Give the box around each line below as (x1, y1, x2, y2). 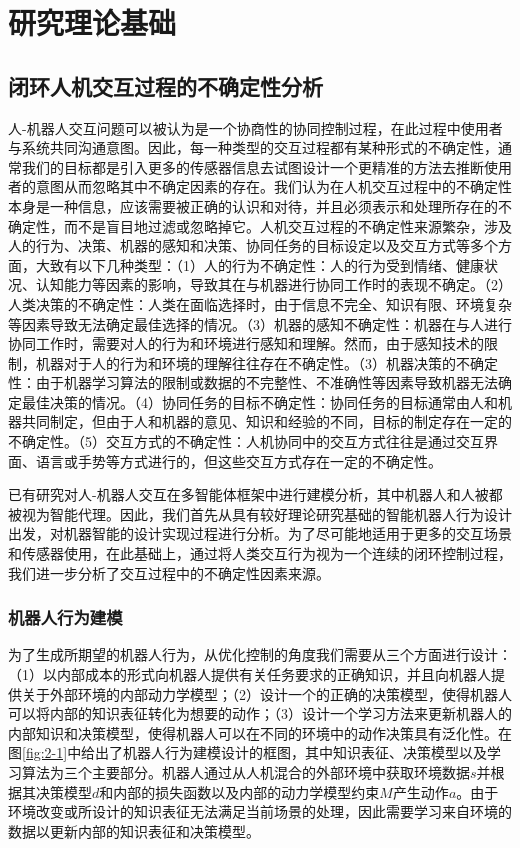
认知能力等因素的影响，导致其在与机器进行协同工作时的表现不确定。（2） (35, 274, 512, 295)
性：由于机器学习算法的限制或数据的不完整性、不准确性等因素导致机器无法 (8, 372, 498, 393)
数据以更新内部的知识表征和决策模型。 (8, 820, 260, 841)
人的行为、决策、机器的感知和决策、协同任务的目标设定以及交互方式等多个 (8, 235, 498, 256)
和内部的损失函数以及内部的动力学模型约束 (99, 781, 380, 802)
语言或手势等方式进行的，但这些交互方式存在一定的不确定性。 (35, 450, 442, 471)
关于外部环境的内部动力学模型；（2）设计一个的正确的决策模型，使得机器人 (21, 683, 512, 704)
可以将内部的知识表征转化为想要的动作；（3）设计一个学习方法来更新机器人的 (8, 703, 512, 724)
